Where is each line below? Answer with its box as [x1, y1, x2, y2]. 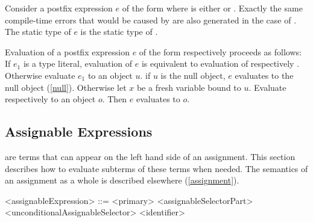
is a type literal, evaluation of [23, 57, 133, 70]
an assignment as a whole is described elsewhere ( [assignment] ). [5, 174, 239, 187]
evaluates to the [235, 69, 294, 81]
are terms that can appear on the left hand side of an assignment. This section [5, 150, 296, 162]
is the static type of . [80, 25, 158, 38]
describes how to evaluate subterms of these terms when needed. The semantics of [5, 162, 308, 174]
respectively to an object [5, 93, 96, 105]
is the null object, [160, 69, 226, 81]
